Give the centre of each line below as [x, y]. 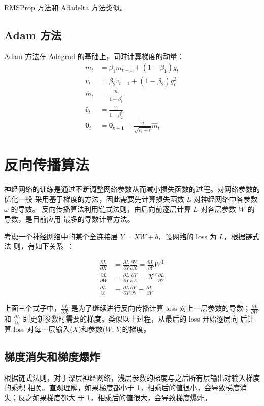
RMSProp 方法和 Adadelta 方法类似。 [65, 7]
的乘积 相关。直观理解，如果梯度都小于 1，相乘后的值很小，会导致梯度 [122, 387]
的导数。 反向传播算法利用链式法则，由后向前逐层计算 [101, 209]
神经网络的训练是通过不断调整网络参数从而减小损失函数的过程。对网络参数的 [132, 189]
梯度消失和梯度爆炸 [52, 356]
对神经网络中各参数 [226, 199]
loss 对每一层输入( [43, 329]
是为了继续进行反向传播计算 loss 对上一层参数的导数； [161, 308]
